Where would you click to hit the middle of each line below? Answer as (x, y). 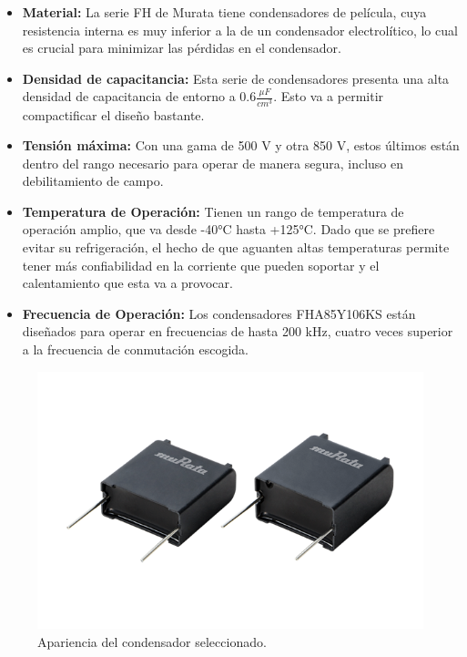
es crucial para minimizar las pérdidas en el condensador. (182, 48)
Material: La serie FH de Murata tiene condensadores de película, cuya (224, 12)
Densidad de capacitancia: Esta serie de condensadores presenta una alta (236, 78)
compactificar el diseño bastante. (113, 114)
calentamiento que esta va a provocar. (127, 283)
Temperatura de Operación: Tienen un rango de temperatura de (213, 211)
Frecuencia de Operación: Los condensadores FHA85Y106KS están (219, 313)
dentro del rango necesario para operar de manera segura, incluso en (213, 163)
